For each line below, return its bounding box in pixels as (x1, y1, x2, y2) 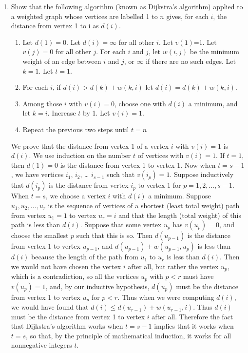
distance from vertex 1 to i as (11, 20, 99, 31)
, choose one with (114, 98, 166, 108)
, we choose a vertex (45, 191, 106, 201)
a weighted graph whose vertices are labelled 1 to (11, 11, 158, 21)
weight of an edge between (22, 56, 101, 66)
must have (183, 271, 214, 281)
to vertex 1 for (138, 180, 181, 190)
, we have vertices (11, 169, 64, 179)
